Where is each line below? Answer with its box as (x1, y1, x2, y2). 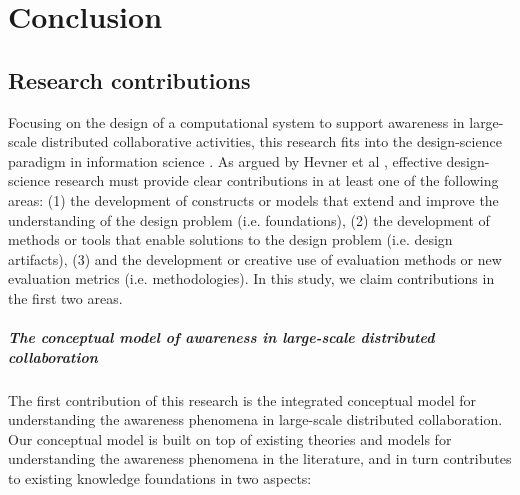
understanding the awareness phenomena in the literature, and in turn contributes (8, 448, 512, 469)
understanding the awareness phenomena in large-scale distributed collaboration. (8, 409, 503, 430)
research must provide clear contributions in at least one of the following (54, 170, 499, 191)
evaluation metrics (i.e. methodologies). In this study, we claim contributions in (8, 268, 495, 289)
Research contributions (8, 64, 251, 95)
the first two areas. (8, 287, 123, 308)
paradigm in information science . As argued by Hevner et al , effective (8, 150, 442, 171)
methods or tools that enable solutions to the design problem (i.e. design (8, 229, 453, 250)
